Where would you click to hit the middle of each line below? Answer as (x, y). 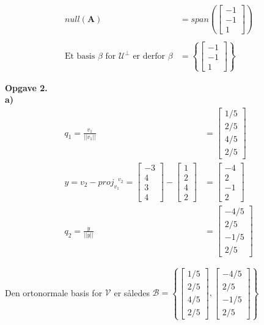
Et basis (80, 57)
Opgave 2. (26, 87)
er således (132, 292)
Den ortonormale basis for (54, 292)
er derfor (149, 57)
